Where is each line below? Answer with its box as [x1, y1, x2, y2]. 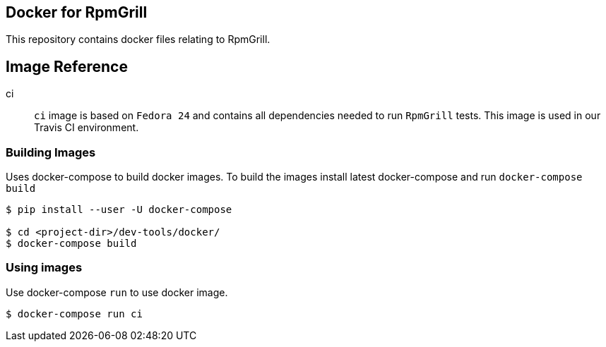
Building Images [6, 145, 96, 159]
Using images [6, 260, 83, 275]
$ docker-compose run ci [6, 308, 143, 319]
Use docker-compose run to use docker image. [6, 286, 228, 298]
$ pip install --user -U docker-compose [6, 204, 232, 216]
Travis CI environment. [34, 121, 139, 134]
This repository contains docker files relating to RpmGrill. [6, 33, 271, 46]
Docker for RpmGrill [6, 4, 148, 21]
